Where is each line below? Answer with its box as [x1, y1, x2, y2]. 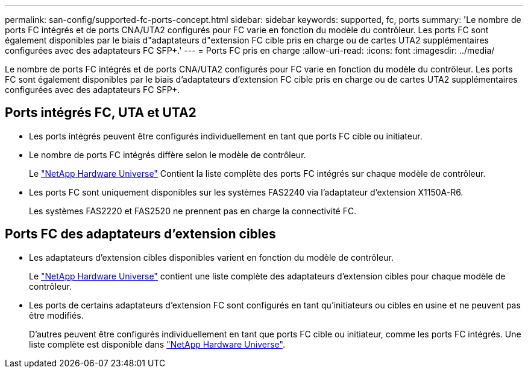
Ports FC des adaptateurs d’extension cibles [5, 226, 276, 242]
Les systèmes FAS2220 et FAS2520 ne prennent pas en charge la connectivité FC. [29, 205, 357, 216]
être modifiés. [29, 310, 84, 320]
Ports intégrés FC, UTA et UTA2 [5, 105, 196, 121]
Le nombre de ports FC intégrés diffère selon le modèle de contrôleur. [29, 149, 306, 160]
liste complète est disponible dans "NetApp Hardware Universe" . [29, 339, 285, 349]
